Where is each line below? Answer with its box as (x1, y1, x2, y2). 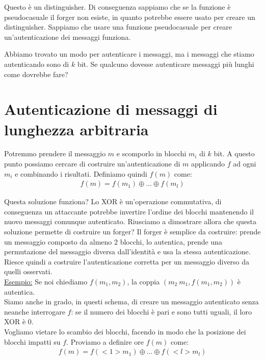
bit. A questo (214, 148, 255, 159)
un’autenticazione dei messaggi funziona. (4, 31, 131, 42)
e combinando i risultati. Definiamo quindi (15, 168, 147, 179)
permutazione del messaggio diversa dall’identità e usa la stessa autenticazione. (4, 246, 251, 257)
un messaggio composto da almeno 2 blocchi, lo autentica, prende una (4, 236, 223, 247)
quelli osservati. (4, 266, 52, 277)
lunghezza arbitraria (4, 118, 149, 139)
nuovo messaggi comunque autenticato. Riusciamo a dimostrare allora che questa (4, 216, 256, 227)
